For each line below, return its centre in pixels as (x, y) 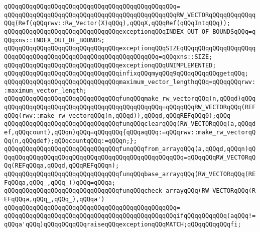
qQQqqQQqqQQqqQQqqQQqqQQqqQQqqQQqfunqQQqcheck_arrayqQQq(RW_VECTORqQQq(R (130, 191)
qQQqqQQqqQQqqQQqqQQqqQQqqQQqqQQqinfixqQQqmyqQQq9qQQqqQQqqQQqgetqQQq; (126, 74)
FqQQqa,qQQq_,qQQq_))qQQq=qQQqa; (60, 182)
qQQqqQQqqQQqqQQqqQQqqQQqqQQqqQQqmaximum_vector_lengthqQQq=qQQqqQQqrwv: (130, 82)
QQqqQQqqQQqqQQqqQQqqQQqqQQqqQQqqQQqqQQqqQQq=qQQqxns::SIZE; (108, 57)
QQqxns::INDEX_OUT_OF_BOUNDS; (54, 40)
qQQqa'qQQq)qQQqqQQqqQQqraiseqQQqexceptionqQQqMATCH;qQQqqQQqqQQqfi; (123, 225)
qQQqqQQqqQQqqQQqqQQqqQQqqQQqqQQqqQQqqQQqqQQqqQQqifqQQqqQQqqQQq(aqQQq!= (130, 216)
